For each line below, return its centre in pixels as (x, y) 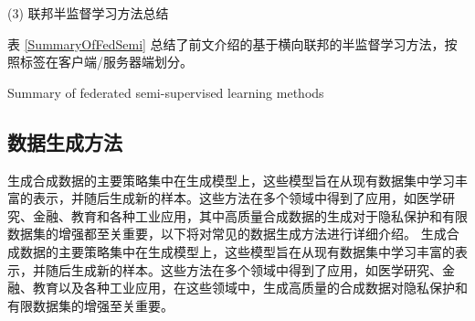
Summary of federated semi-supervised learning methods (166, 92)
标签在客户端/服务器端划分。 (106, 62)
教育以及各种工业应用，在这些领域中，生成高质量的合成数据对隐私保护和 (250, 288)
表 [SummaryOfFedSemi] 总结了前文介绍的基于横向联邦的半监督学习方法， (226, 43)
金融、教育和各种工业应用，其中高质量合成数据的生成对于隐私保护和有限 (250, 215)
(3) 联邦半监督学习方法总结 (88, 13)
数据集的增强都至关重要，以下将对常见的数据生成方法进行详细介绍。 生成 (227, 234)
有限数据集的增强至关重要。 (90, 305)
